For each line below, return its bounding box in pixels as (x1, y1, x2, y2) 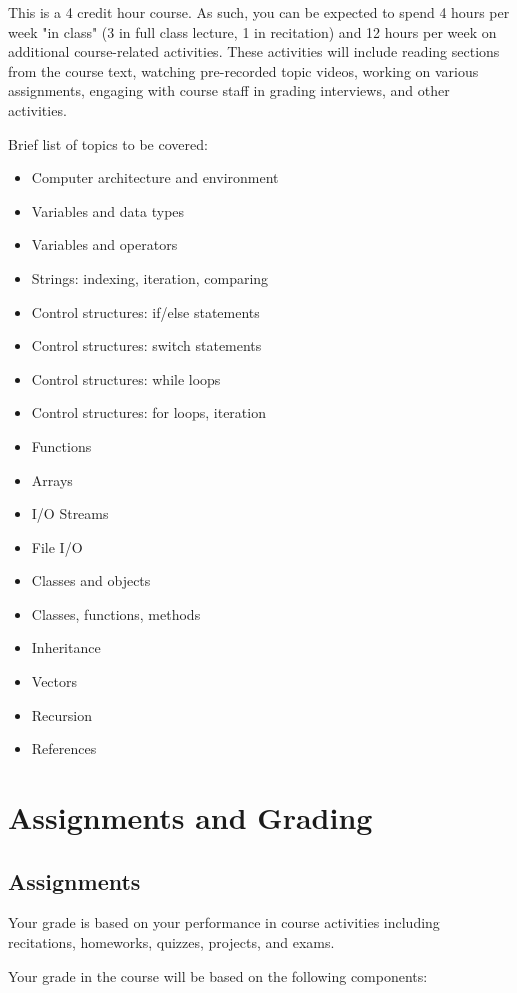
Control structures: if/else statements (31, 301, 260, 322)
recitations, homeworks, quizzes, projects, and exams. (8, 932, 335, 953)
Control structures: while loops (31, 368, 221, 389)
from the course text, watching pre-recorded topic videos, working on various (8, 60, 479, 81)
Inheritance (31, 637, 101, 658)
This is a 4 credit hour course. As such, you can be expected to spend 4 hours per (8, 2, 510, 22)
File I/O (31, 536, 83, 557)
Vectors (31, 671, 78, 692)
